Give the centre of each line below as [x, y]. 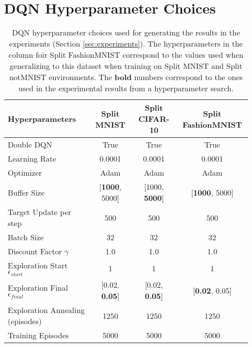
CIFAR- [154, 119]
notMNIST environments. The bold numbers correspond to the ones [126, 77]
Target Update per [39, 212]
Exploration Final [38, 288]
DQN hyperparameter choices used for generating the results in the [126, 33]
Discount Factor [35, 251]
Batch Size [26, 237]
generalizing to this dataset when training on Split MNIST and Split [126, 66]
